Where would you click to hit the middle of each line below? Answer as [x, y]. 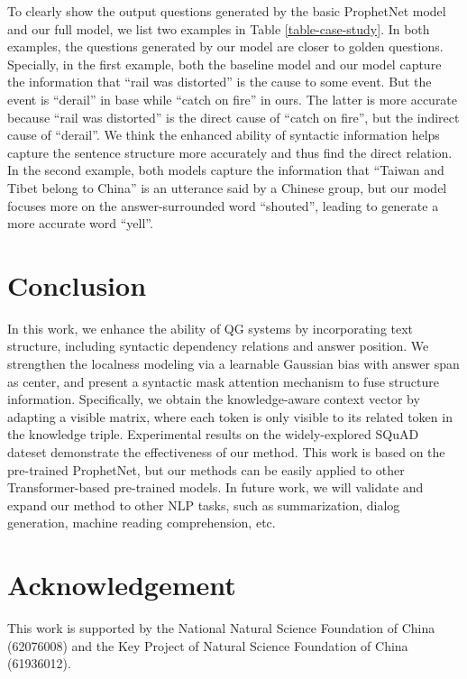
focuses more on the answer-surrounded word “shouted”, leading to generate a [223, 205]
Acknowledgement [122, 585]
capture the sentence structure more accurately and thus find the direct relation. [230, 152]
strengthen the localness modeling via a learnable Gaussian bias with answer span [233, 364]
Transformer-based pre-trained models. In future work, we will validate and [215, 487]
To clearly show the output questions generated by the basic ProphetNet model [227, 11]
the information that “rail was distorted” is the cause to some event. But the [220, 82]
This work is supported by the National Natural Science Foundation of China [221, 628]
